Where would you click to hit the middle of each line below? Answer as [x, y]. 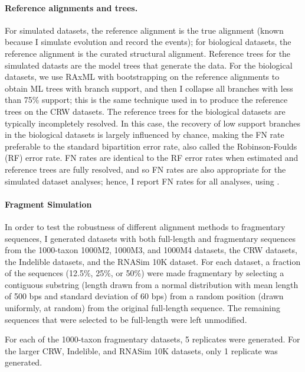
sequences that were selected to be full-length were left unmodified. [126, 319]
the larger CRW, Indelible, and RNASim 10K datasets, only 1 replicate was [141, 350]
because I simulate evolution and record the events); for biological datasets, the [148, 42]
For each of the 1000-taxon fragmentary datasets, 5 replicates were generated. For [152, 339]
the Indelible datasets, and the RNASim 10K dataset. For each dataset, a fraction [153, 261]
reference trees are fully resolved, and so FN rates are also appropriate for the [145, 169]
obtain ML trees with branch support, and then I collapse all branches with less [149, 88]
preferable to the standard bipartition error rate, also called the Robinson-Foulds [151, 146]
